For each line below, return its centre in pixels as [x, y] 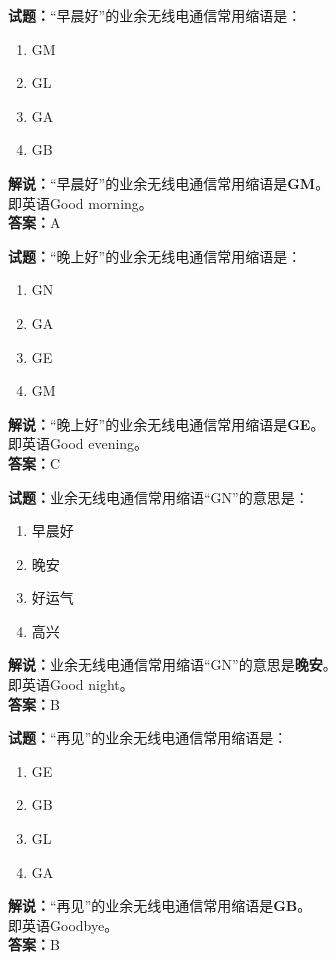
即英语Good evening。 [78, 443]
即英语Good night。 [71, 684]
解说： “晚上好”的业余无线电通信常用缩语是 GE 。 [166, 423]
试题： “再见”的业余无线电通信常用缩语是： [148, 737]
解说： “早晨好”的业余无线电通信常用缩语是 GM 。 [169, 182]
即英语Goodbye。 [63, 924]
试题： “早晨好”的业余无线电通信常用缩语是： [155, 15]
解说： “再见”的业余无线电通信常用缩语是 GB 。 [160, 905]
